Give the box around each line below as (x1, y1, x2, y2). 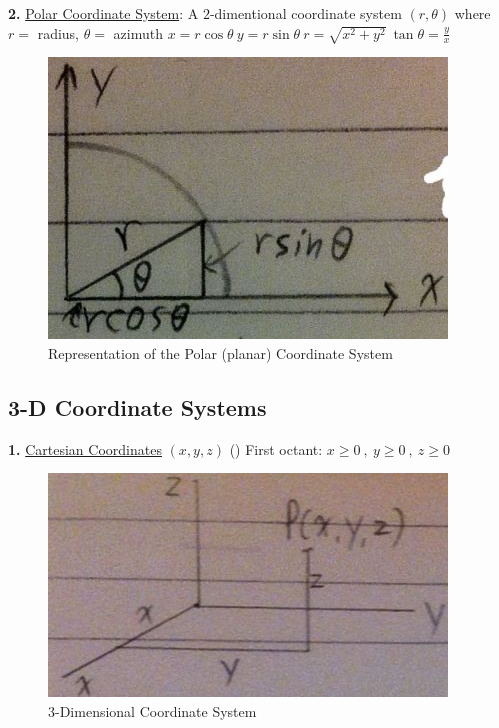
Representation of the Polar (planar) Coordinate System (48, 343, 393, 364)
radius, (37, 22, 80, 43)
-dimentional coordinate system (209, 3, 402, 23)
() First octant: (229, 438, 323, 459)
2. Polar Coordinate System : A (8, 3, 199, 23)
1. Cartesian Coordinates (8, 438, 162, 459)
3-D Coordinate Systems (8, 392, 267, 422)
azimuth (113, 22, 163, 43)
